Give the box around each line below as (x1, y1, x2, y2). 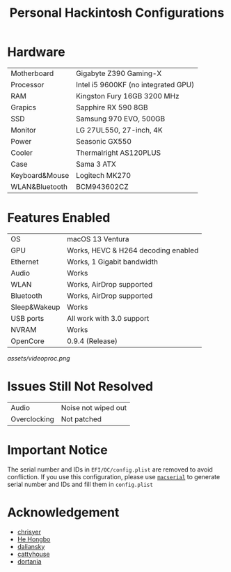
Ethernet (10, 257, 39, 266)
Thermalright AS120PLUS (75, 148, 161, 158)
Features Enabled (7, 210, 111, 226)
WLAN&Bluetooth (10, 181, 68, 191)
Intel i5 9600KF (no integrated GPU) (75, 80, 195, 89)
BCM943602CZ (75, 181, 129, 191)
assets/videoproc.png (7, 354, 71, 362)
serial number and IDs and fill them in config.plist (7, 480, 153, 488)
